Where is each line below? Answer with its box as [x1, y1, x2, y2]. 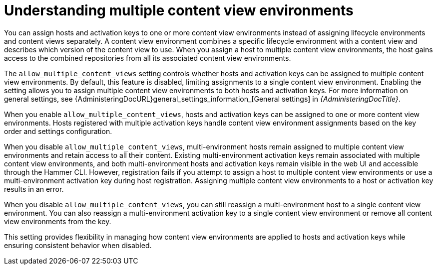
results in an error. [4, 184, 64, 193]
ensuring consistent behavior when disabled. [4, 241, 152, 250]
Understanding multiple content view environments [4, 2, 354, 19]
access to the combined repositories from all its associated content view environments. [4, 53, 291, 62]
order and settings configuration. [4, 127, 112, 135]
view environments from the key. [4, 217, 111, 226]
